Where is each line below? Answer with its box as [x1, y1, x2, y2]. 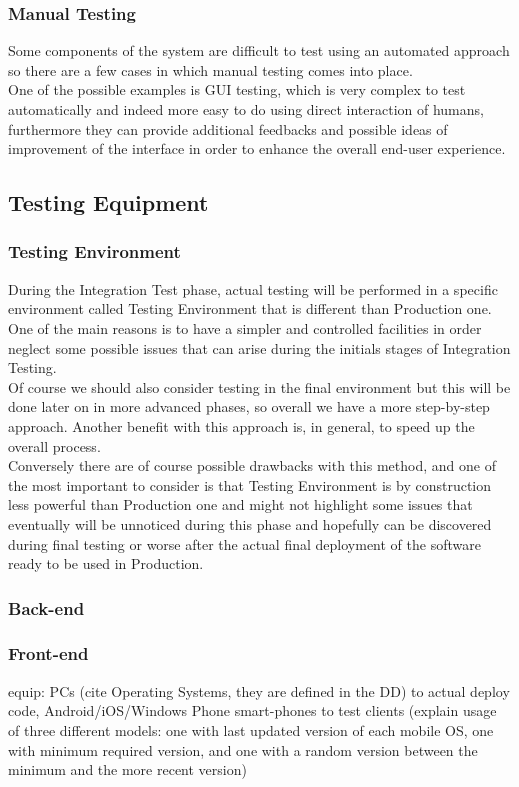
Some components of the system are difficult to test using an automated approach [8, 40, 510, 61]
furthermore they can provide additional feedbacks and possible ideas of [8, 118, 448, 139]
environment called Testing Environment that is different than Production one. [8, 298, 492, 319]
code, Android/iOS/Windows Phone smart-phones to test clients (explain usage [8, 700, 497, 721]
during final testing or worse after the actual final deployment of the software [8, 533, 481, 554]
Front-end [8, 641, 89, 666]
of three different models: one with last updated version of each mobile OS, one [8, 719, 494, 740]
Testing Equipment [8, 187, 209, 218]
